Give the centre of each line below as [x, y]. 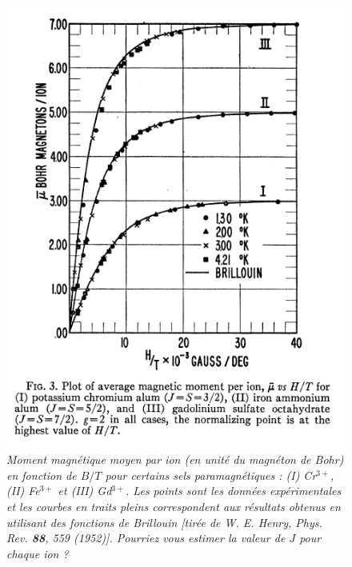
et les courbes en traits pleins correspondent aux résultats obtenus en [174, 507]
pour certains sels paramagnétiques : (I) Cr [211, 475]
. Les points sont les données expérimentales [234, 491]
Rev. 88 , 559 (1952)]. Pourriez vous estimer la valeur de [146, 538]
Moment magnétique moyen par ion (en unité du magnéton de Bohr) [175, 459]
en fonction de [42, 475]
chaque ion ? [38, 553]
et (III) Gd [85, 491]
